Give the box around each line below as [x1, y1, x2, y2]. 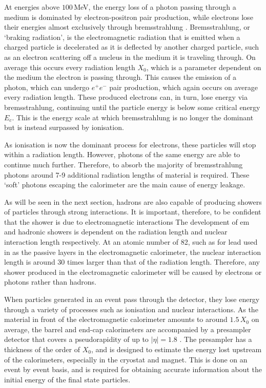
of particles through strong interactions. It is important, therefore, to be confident [4, 206, 261, 217]
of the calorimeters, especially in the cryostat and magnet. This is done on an [4, 354, 248, 364]
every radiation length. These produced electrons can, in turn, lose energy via [4, 92, 248, 102]
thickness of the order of [4, 344, 80, 354]
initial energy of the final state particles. [4, 374, 131, 384]
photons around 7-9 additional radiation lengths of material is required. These [4, 169, 250, 180]
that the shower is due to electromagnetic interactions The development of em [4, 216, 250, 227]
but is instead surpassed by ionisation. [4, 122, 124, 133]
